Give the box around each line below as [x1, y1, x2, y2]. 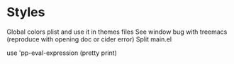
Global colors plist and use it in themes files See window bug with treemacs [6, 27, 228, 36]
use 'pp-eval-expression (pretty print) [6, 49, 118, 57]
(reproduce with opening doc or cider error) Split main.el [6, 34, 172, 43]
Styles [6, 4, 45, 20]
